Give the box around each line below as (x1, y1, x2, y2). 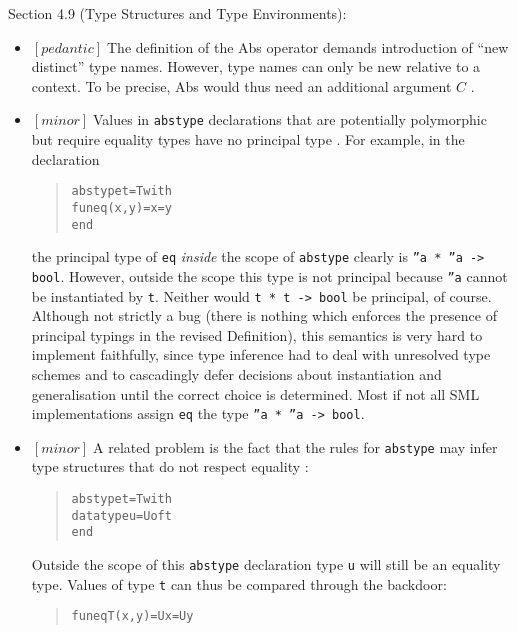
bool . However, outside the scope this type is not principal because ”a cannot (31, 265, 508, 286)
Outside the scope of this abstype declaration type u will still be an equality (31, 554, 501, 574)
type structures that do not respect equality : (31, 456, 309, 477)
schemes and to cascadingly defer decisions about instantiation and (31, 363, 442, 384)
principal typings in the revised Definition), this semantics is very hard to (31, 324, 483, 345)
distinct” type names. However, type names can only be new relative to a (31, 56, 481, 77)
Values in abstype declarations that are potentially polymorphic (93, 109, 487, 130)
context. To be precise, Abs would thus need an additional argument (31, 75, 452, 96)
